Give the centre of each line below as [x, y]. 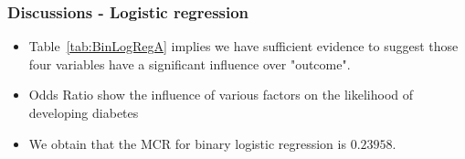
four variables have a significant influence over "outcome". [190, 64]
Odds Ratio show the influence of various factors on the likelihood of [221, 95]
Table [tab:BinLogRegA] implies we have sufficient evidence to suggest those [243, 46]
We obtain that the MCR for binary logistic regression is [187, 143]
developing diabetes [84, 112]
